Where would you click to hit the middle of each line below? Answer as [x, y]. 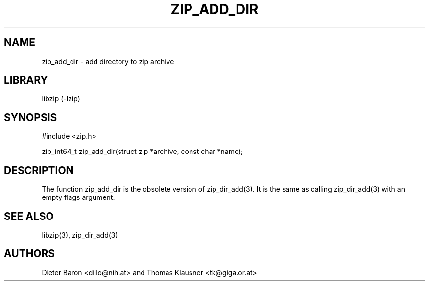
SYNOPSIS [31, 117]
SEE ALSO [29, 216]
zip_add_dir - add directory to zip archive [108, 61]
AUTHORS [30, 254]
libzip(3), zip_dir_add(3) [80, 235]
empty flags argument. [78, 197]
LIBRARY [26, 80]
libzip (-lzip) [61, 99]
